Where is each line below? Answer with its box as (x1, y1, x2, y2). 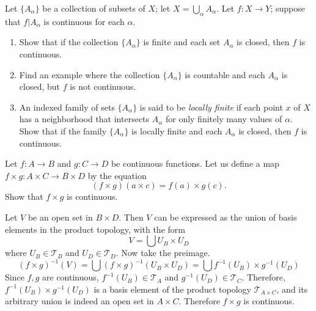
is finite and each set (143, 35, 221, 48)
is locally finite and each (131, 124, 222, 137)
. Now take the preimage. (116, 246, 210, 259)
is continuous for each (43, 15, 125, 27)
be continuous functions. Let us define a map (111, 157, 279, 170)
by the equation (87, 169, 147, 181)
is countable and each (185, 68, 265, 81)
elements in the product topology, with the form (5, 222, 185, 235)
